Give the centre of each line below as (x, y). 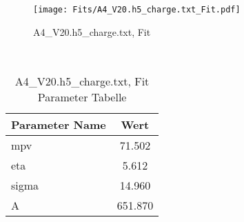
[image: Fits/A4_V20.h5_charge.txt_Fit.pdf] (137, 10)
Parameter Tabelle (82, 97)
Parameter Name (59, 124)
